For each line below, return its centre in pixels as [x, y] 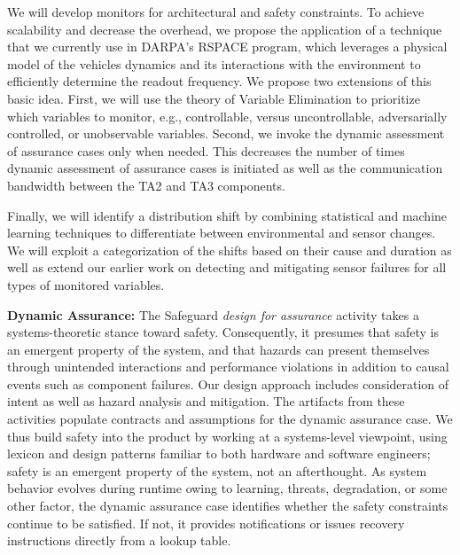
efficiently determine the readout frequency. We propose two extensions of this [219, 81]
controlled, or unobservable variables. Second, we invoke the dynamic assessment [226, 133]
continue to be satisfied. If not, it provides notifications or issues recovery [206, 523]
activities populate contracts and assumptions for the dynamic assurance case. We [230, 419]
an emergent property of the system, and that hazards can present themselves [218, 349]
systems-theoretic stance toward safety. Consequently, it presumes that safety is [223, 332]
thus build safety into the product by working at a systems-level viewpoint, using [227, 436]
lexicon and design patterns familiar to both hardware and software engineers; [219, 453]
